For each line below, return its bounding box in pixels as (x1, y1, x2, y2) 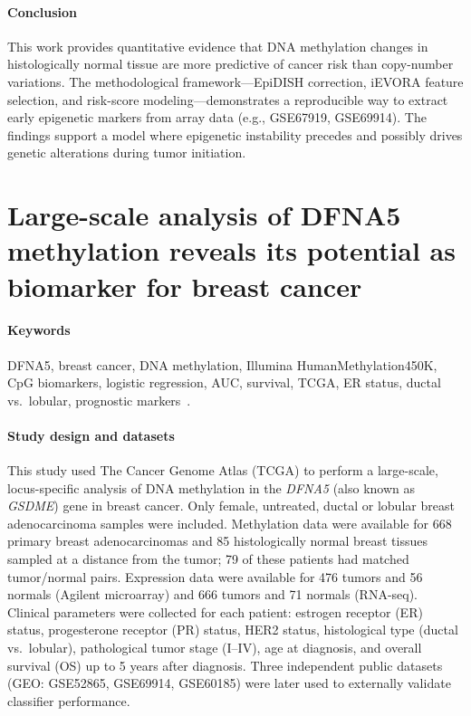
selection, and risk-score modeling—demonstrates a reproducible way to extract (7, 90, 448, 109)
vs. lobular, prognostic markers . (7, 390, 191, 409)
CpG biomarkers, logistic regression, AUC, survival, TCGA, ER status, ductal (7, 373, 441, 392)
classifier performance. (7, 691, 130, 710)
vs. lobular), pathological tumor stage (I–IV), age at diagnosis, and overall (7, 638, 422, 657)
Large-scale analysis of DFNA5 (7, 196, 401, 234)
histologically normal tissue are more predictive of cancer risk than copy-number (7, 54, 454, 73)
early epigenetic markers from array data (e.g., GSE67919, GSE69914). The (7, 108, 427, 127)
